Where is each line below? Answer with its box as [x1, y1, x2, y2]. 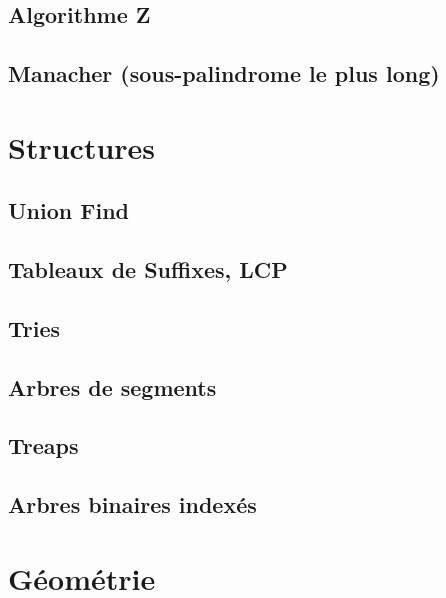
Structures [8, 126, 156, 167]
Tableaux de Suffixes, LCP [8, 254, 288, 285]
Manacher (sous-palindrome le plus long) [8, 58, 440, 89]
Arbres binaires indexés [8, 489, 257, 520]
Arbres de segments [8, 371, 217, 402]
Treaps [8, 430, 79, 461]
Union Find [8, 195, 129, 226]
